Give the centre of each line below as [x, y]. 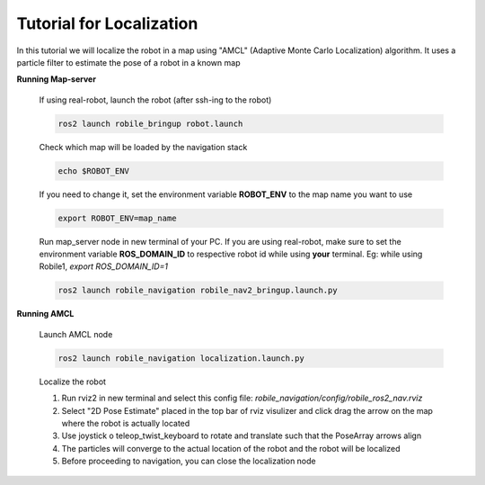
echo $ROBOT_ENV [94, 171]
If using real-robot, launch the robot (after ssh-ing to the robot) [155, 100]
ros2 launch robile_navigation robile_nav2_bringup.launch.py [198, 291]
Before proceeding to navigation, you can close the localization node [189, 461]
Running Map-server [56, 79]
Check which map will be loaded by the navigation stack [143, 147]
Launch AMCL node [76, 334]
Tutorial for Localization [107, 23]
